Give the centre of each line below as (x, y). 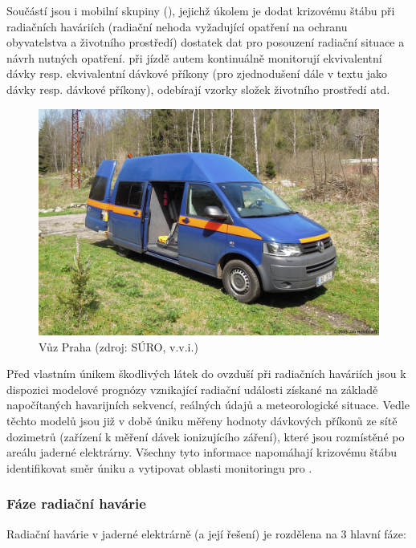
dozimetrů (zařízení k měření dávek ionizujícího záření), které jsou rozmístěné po (206, 436)
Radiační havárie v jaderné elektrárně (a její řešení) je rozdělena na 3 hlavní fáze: (206, 533)
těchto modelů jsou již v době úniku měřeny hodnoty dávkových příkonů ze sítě (202, 420)
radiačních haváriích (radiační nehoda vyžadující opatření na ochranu (177, 26)
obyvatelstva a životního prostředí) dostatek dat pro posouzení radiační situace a (206, 42)
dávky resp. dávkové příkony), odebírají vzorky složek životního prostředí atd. (198, 89)
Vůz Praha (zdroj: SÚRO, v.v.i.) (118, 346)
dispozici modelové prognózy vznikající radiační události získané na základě (192, 389)
